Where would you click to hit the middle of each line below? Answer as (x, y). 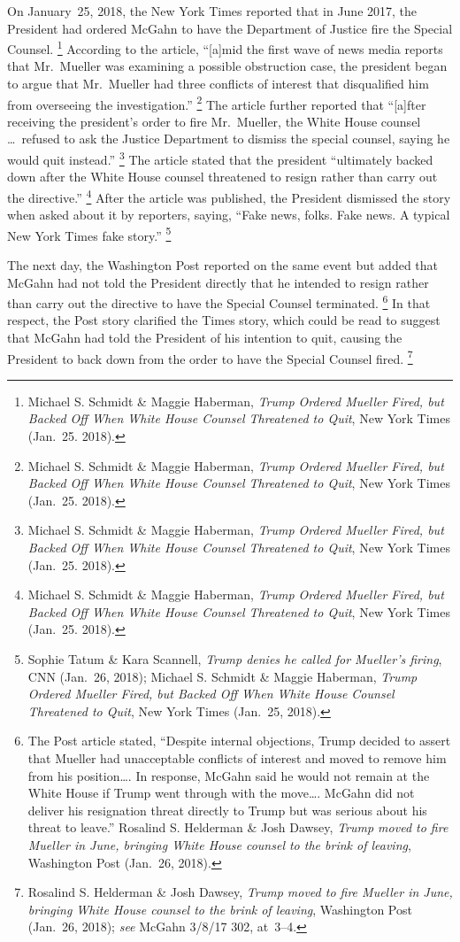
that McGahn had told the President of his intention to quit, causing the (205, 338)
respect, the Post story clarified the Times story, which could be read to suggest (224, 320)
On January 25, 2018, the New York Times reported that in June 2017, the (212, 11)
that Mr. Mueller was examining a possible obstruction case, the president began (227, 66)
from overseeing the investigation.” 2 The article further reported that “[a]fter (217, 103)
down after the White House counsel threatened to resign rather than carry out (222, 177)
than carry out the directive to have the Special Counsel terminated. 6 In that (219, 301)
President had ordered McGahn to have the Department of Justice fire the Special (230, 28)
